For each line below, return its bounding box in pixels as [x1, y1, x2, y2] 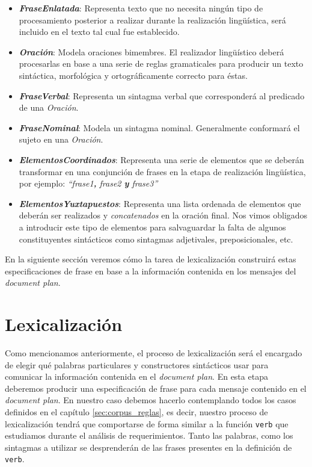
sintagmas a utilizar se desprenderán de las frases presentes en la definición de [5, 441, 292, 453]
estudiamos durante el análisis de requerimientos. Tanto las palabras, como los [5, 429, 293, 442]
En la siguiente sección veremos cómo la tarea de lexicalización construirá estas [5, 253, 296, 265]
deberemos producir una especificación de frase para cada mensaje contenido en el [5, 382, 307, 394]
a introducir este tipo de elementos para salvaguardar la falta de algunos [19, 220, 286, 233]
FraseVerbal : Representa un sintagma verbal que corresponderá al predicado [19, 89, 305, 102]
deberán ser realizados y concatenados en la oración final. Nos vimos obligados [19, 209, 308, 221]
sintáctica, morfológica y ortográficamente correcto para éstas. [19, 69, 248, 81]
